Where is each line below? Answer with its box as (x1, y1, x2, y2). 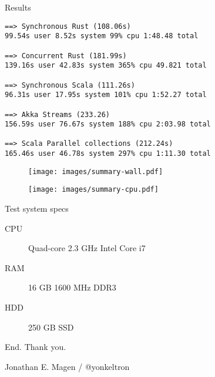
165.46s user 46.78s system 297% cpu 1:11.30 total (5, 149, 211, 158)
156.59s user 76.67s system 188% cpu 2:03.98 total (5, 120, 211, 129)
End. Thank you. (5, 341, 66, 353)
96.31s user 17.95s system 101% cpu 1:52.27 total (5, 91, 207, 99)
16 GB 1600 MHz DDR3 (28, 281, 116, 293)
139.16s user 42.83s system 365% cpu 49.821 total (5, 61, 207, 70)
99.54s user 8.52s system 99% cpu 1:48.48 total (5, 32, 199, 41)
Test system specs (5, 202, 69, 215)
